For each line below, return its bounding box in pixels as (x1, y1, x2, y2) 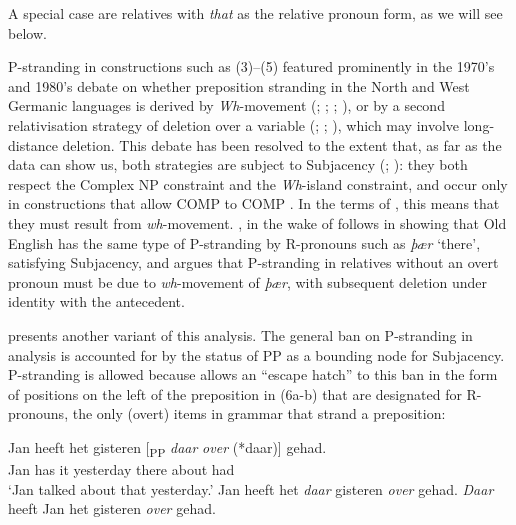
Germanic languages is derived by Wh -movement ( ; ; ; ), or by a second (8, 95, 445, 116)
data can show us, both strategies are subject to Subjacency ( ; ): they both (8, 154, 468, 175)
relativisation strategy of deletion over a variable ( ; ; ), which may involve (8, 114, 460, 135)
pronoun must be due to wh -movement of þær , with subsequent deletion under (8, 271, 487, 292)
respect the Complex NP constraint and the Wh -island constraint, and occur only (8, 173, 508, 194)
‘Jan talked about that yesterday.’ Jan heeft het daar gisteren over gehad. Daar (8, 478, 494, 499)
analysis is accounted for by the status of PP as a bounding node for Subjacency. (8, 344, 505, 365)
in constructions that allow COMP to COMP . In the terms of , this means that (8, 193, 500, 214)
